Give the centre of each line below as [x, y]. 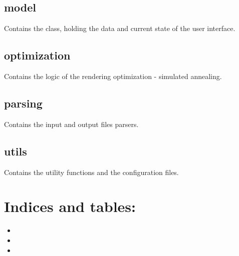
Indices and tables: [70, 206]
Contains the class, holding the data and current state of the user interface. [120, 28]
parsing [23, 103]
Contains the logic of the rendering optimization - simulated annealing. [113, 76]
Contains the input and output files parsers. [71, 124]
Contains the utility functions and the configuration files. [91, 172]
